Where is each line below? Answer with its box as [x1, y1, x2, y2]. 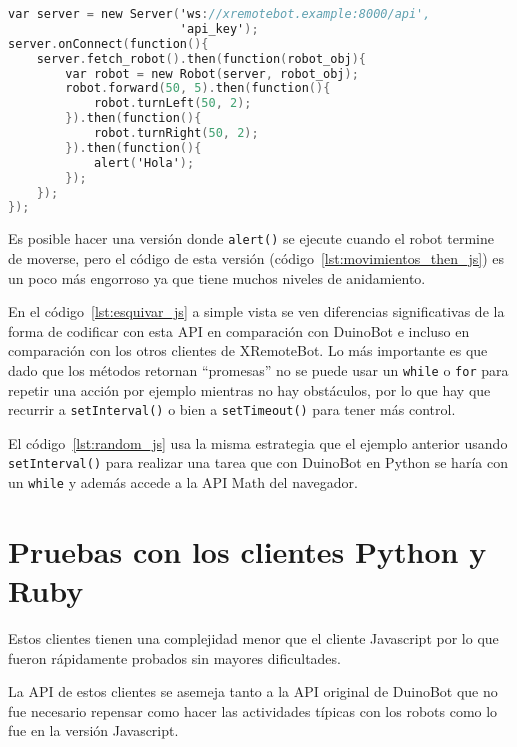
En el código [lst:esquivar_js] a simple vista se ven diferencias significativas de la [8, 301, 505, 322]
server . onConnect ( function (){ [8, 36, 209, 51]
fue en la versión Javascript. [8, 720, 179, 741]
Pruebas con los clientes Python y [8, 530, 487, 571]
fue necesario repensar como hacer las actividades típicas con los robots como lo [8, 700, 498, 721]
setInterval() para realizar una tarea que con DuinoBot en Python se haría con [8, 452, 508, 473]
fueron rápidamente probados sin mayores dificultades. [8, 647, 341, 668]
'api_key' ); [179, 21, 259, 36]
